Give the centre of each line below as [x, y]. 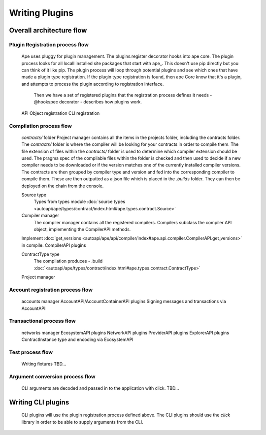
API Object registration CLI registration [61, 113]
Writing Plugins [41, 13]
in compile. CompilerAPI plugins [54, 245]
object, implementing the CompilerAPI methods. [82, 229]
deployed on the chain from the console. [63, 186]
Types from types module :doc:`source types [80, 201]
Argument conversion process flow [52, 376]
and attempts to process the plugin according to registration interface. [93, 84]
